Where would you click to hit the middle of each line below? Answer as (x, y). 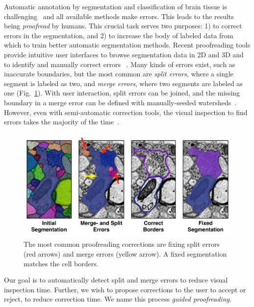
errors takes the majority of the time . (62, 122)
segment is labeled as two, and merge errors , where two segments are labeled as (123, 83)
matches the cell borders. (61, 263)
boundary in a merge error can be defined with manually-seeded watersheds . (120, 102)
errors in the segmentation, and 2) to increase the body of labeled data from (119, 35)
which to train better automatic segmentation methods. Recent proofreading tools (127, 45)
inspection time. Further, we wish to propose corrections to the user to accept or (125, 289)
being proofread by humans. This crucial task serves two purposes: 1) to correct (123, 26)
